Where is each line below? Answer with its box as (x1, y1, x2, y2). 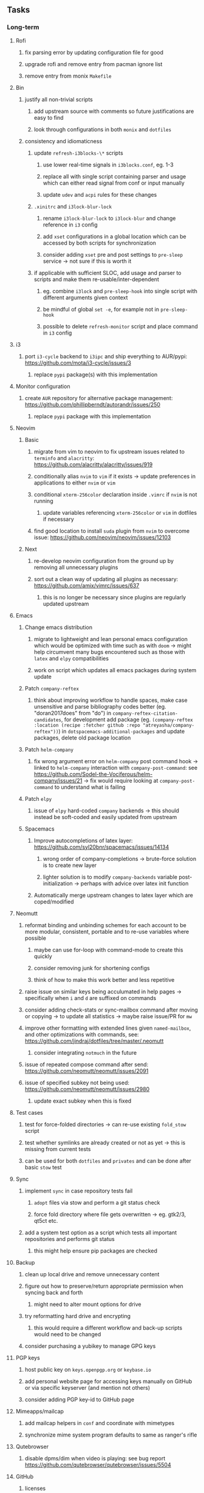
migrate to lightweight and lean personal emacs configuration (33, 635, 188, 642)
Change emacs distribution (24, 624, 93, 631)
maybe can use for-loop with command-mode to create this (33, 946, 184, 953)
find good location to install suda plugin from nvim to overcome (33, 527, 190, 534)
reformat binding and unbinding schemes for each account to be (24, 921, 187, 928)
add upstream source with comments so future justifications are (33, 107, 194, 115)
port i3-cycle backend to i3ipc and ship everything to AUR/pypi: (24, 352, 188, 360)
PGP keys (15, 1354, 40, 1361)
